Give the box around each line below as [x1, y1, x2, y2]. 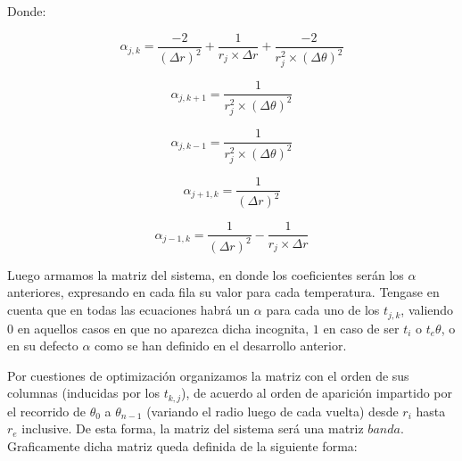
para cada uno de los [266, 300, 380, 319]
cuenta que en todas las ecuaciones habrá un [7, 300, 251, 319]
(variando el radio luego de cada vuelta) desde [146, 401, 399, 420]
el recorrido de [7, 401, 87, 420]
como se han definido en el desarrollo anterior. [95, 336, 347, 355]
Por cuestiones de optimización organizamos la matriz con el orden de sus [7, 366, 409, 384]
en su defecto [7, 336, 78, 355]
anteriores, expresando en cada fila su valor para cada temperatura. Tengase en [7, 283, 440, 301]
